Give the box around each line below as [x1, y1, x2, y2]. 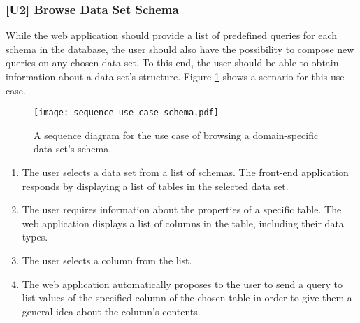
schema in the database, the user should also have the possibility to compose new [6, 41, 354, 56]
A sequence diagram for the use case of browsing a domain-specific [34, 127, 319, 142]
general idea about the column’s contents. [22, 303, 201, 318]
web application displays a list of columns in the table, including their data [22, 215, 344, 230]
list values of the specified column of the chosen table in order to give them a [22, 290, 352, 305]
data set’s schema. [34, 141, 112, 156]
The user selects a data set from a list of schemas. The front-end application [22, 165, 349, 180]
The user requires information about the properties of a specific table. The [22, 202, 342, 217]
